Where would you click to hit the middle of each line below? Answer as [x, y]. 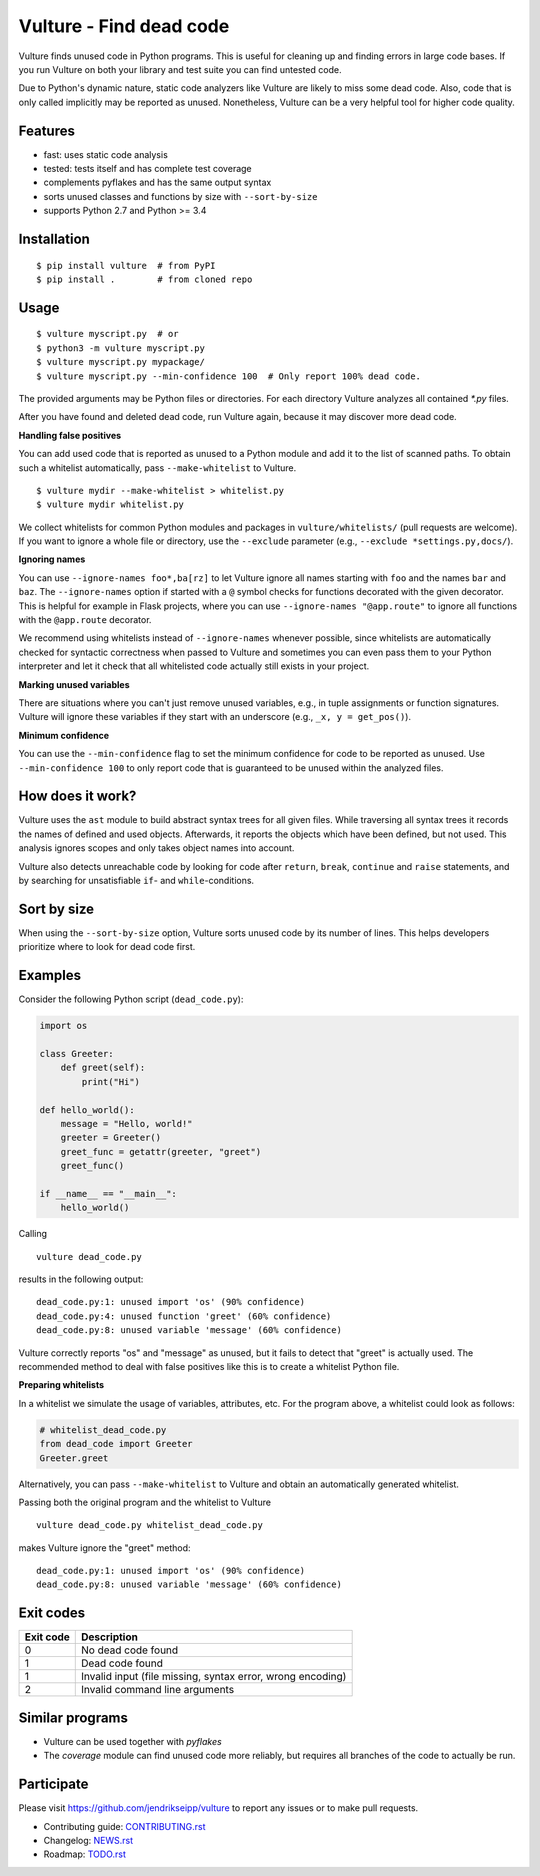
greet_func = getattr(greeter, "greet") [161, 1151]
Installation [54, 239]
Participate [53, 1784]
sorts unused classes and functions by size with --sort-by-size [180, 196]
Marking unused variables [74, 684]
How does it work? [77, 796]
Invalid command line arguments [158, 1690]
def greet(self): [103, 1068]
